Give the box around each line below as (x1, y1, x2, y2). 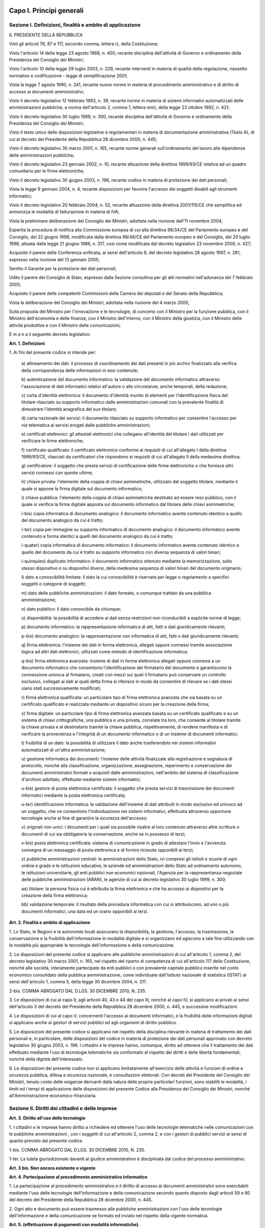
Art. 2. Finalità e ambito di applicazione (9, 920, 90, 925)
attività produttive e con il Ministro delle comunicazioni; (9, 322, 121, 328)
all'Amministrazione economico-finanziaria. (9, 1093, 97, 1099)
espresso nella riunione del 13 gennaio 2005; (9, 256, 100, 262)
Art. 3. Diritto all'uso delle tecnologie (9, 1115, 86, 1121)
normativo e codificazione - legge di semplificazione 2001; (9, 73, 128, 79)
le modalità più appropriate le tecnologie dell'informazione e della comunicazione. (9, 942, 175, 948)
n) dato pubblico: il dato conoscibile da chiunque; (21, 606, 121, 612)
